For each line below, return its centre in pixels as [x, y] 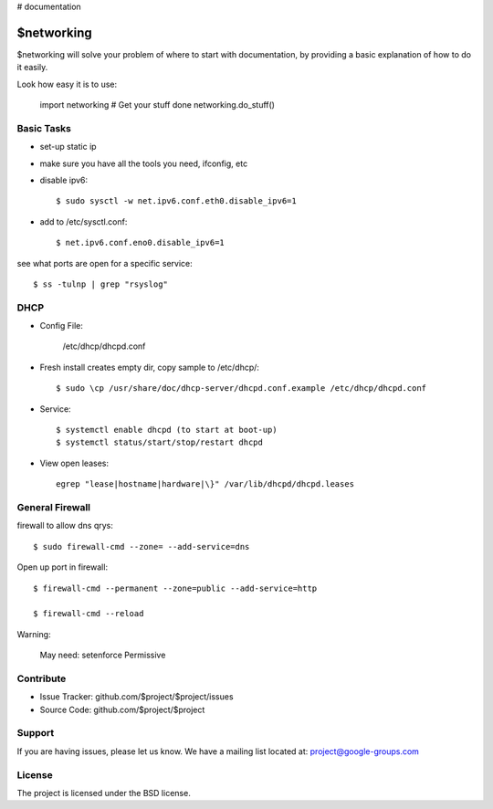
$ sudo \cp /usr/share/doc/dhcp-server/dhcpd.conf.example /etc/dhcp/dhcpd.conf [241, 389]
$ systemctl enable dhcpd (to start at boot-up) [167, 430]
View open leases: [74, 463]
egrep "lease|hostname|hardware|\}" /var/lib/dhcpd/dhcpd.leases [205, 484]
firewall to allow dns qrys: [65, 526]
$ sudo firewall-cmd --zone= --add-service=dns [142, 546]
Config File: [62, 326]
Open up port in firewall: [63, 567]
